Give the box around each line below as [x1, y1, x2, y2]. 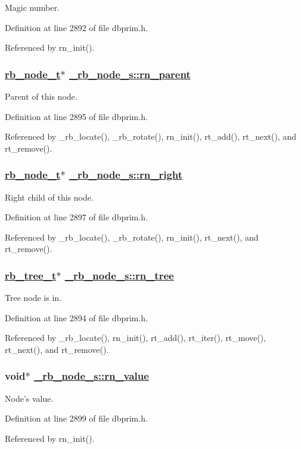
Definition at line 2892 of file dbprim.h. [5, 21, 148, 33]
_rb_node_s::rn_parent [69, 66, 191, 81]
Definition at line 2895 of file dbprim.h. [5, 110, 148, 122]
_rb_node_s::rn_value [33, 368, 149, 383]
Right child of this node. [5, 190, 94, 203]
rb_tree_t [5, 267, 57, 282]
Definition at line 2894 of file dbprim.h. [5, 311, 148, 324]
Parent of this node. [5, 90, 77, 102]
